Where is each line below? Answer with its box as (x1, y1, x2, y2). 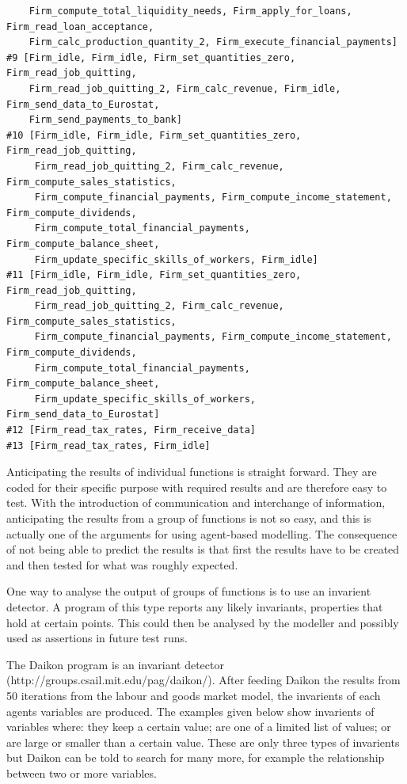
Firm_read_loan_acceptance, (6, 21, 154, 32)
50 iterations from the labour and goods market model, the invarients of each (6, 687, 381, 703)
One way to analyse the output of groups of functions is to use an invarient (6, 583, 371, 599)
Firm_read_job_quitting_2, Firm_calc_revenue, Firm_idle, (29, 82, 341, 94)
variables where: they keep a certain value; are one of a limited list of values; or (6, 718, 391, 735)
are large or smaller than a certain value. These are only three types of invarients (6, 733, 400, 750)
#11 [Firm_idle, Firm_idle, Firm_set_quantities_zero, (6, 269, 302, 281)
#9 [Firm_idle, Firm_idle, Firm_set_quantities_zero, (6, 51, 296, 63)
